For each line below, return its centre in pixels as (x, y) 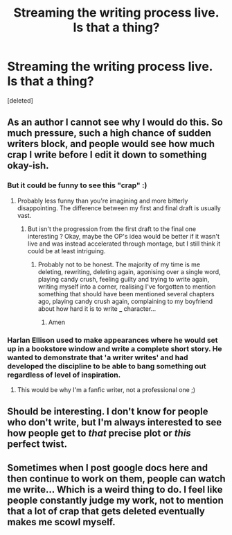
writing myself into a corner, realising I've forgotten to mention (127, 287)
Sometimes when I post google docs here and (108, 467)
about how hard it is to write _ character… (97, 308)
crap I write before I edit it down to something (107, 155)
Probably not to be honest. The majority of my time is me (119, 264)
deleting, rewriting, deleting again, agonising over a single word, (129, 271)
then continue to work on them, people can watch (117, 478)
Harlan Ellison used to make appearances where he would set (113, 340)
